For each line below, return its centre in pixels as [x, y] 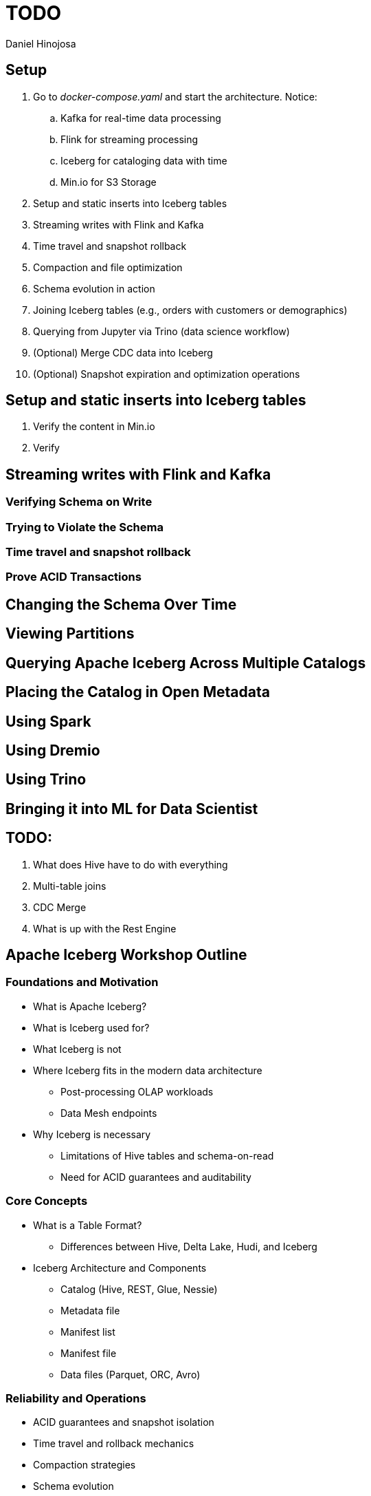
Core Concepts [47, 1201]
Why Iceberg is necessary [92, 1134]
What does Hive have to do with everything [131, 864]
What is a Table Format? [88, 1225]
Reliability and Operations [76, 1398]
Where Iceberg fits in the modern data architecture [148, 1070]
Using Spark [48, 721]
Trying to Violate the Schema [85, 527]
